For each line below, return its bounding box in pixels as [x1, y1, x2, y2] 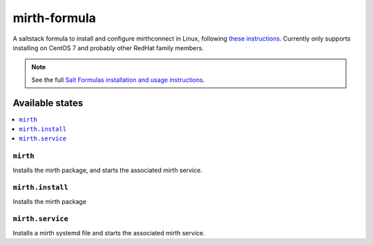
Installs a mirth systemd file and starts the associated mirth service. [12, 228, 205, 237]
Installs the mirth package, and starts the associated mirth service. [12, 166, 203, 174]
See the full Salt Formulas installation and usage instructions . [31, 76, 205, 84]
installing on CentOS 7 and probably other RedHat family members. [12, 43, 204, 52]
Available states [12, 97, 84, 109]
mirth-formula [12, 10, 97, 25]
